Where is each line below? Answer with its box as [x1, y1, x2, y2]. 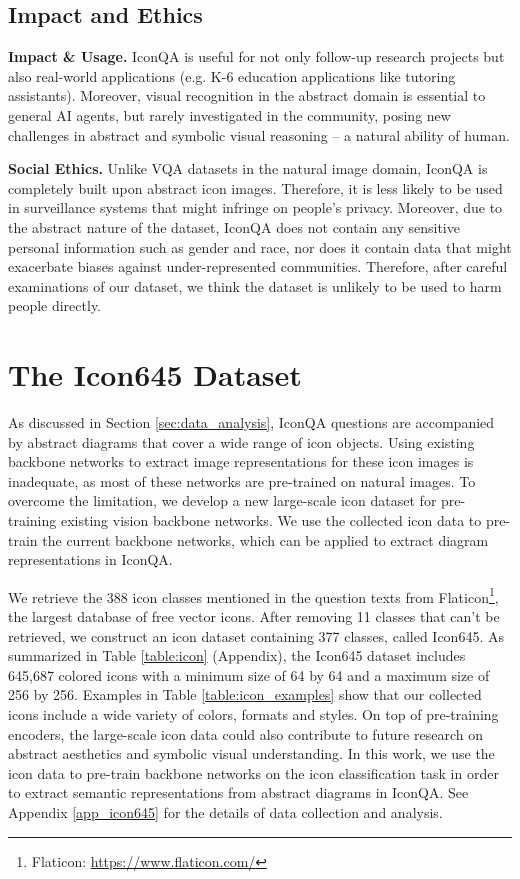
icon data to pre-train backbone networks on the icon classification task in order [8, 762, 499, 783]
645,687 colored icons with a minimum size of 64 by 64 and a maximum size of [8, 664, 490, 685]
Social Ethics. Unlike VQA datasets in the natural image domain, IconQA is [8, 158, 488, 179]
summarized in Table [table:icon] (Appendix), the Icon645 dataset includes [8, 645, 466, 666]
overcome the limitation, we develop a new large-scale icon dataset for [8, 490, 437, 511]
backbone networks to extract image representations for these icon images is [8, 451, 474, 472]
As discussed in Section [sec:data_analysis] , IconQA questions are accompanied [8, 412, 495, 433]
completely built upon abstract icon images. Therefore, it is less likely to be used [8, 177, 503, 198]
